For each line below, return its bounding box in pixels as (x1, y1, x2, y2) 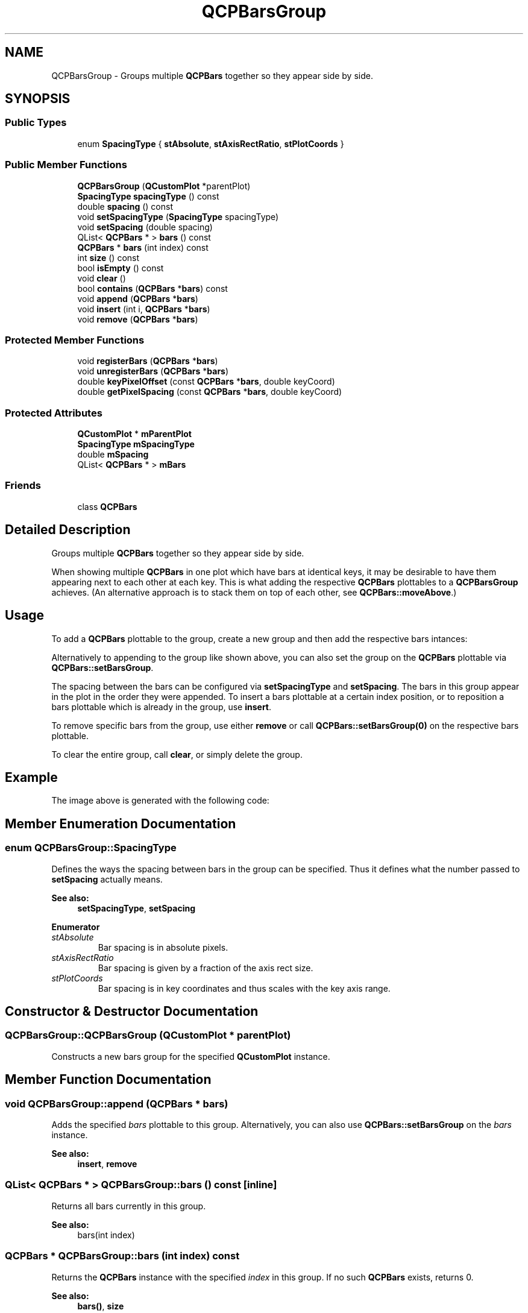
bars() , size (77, 1300, 124, 1311)
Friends (5, 479, 41, 492)
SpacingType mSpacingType (77, 439, 195, 450)
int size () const (77, 252, 140, 263)
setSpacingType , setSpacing (77, 902, 196, 913)
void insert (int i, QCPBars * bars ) (77, 303, 210, 314)
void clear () (77, 272, 126, 283)
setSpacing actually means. (51, 874, 163, 884)
